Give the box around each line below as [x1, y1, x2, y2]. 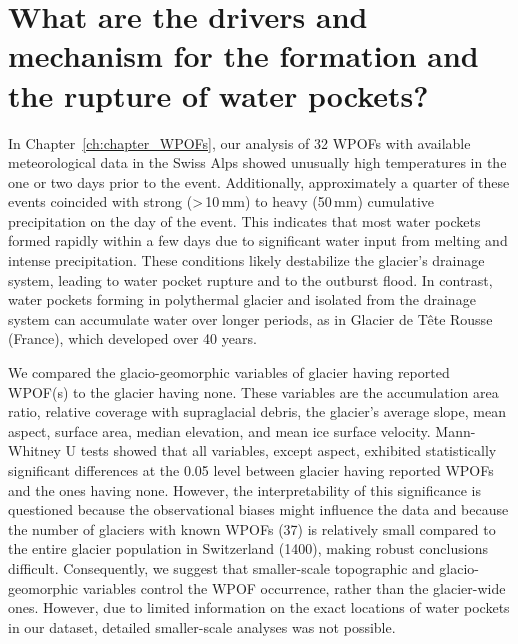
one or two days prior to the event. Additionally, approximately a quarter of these [8, 171, 510, 192]
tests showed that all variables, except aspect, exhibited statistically [80, 440, 497, 461]
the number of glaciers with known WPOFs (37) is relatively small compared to [8, 518, 496, 539]
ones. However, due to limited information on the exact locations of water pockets [8, 597, 510, 618]
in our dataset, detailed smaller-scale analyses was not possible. [8, 616, 396, 637]
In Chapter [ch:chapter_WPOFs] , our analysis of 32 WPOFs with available [8, 132, 471, 153]
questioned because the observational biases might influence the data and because [8, 499, 509, 520]
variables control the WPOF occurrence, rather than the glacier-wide [82, 577, 506, 598]
